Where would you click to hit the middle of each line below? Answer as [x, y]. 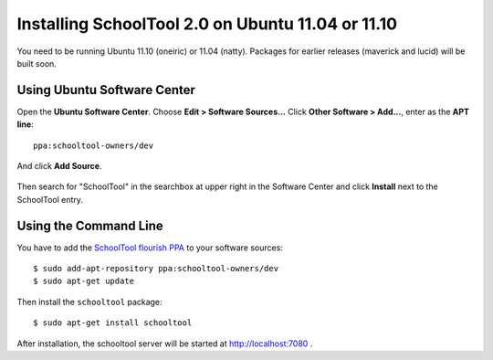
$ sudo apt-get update [84, 281]
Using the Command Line [90, 225]
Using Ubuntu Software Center [106, 90]
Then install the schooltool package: [90, 302]
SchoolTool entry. [50, 199]
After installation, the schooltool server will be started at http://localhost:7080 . [165, 344]
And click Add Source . [59, 166]
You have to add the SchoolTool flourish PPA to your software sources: [150, 248]
